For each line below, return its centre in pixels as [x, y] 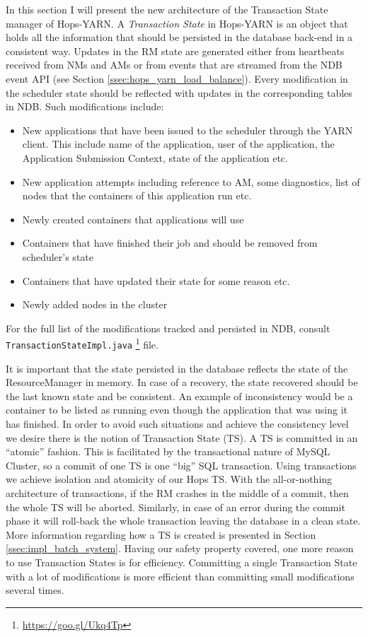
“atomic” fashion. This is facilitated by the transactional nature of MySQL [168, 451]
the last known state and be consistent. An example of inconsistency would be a [179, 396]
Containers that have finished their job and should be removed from [170, 243]
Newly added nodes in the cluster [95, 304]
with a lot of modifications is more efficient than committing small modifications [180, 576]
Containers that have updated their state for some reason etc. [156, 280]
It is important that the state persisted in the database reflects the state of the [177, 368]
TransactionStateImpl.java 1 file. [82, 343]
